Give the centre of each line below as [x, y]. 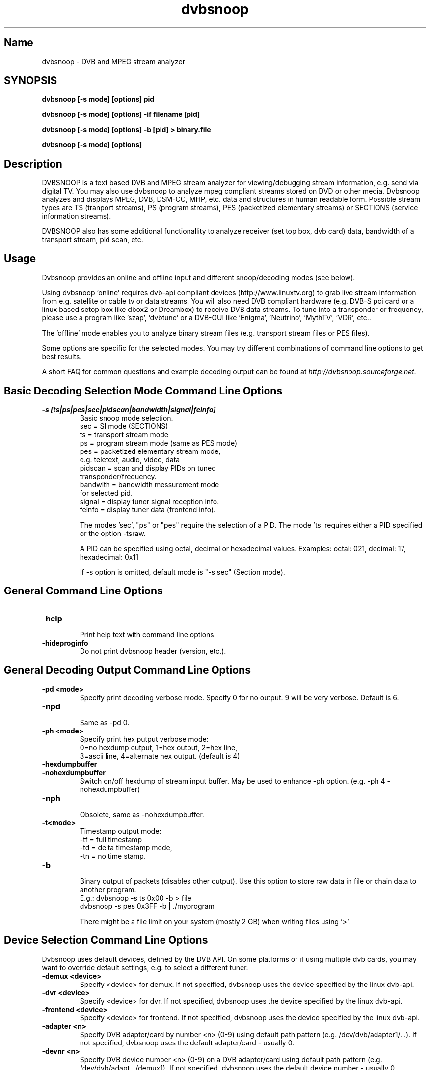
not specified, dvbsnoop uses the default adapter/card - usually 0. [187, 1042]
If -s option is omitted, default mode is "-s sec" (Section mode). [182, 572]
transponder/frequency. [118, 476]
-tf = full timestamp [111, 839]
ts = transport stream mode [124, 434]
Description [33, 164]
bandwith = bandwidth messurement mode [149, 484]
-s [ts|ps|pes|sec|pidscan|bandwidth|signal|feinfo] [129, 409]
